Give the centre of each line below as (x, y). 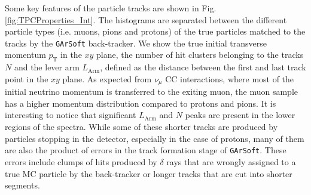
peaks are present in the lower (240, 115)
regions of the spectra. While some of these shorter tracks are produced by (141, 127)
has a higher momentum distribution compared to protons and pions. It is (141, 103)
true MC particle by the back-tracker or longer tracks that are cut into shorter (149, 173)
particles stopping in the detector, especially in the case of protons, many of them (155, 138)
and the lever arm (47, 67)
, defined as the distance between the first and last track (203, 67)
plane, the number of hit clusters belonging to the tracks (200, 55)
